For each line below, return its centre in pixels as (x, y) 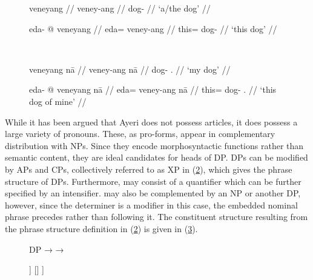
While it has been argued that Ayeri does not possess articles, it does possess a (151, 122)
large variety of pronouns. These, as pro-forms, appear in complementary (140, 134)
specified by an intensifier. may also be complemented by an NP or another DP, (153, 193)
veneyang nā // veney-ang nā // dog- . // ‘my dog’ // (130, 69)
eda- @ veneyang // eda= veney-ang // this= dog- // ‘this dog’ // (153, 28)
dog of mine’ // (58, 101)
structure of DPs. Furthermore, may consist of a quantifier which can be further (153, 181)
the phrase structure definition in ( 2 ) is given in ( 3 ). (101, 228)
